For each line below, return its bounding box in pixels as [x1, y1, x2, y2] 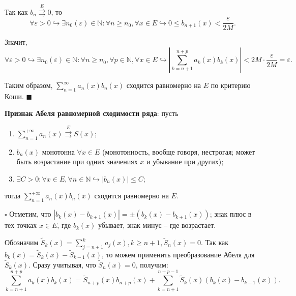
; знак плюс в [210, 209, 252, 219]
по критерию [211, 80, 251, 91]
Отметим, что [9, 209, 51, 219]
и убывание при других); [146, 156, 224, 167]
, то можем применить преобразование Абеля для [102, 249, 255, 260]
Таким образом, [5, 80, 53, 91]
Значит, [5, 37, 27, 47]
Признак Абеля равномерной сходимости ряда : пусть [5, 108, 179, 119]
